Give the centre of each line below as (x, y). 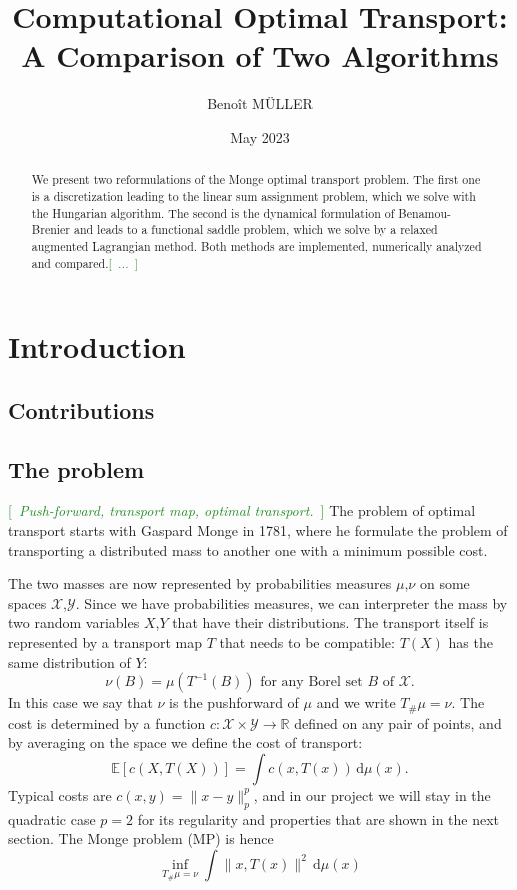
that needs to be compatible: (307, 641)
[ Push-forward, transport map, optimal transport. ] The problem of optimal (242, 510)
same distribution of (69, 661)
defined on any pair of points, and (398, 722)
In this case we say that (80, 702)
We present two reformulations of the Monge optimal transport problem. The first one (256, 179)
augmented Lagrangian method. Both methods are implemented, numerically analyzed (256, 245)
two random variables (74, 622)
